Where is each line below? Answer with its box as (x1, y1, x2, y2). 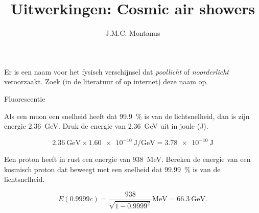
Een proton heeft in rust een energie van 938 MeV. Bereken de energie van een (4, 154, 251, 164)
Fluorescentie (4, 93, 45, 104)
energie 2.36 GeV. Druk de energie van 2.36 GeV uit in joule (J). (4, 121, 208, 131)
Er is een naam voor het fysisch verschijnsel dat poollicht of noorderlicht (4, 66, 229, 77)
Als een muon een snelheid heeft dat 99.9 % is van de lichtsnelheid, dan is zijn (4, 110, 250, 121)
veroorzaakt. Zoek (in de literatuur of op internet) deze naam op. (4, 76, 208, 87)
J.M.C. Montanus (105, 28, 160, 38)
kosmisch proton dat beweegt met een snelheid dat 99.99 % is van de (4, 163, 221, 174)
